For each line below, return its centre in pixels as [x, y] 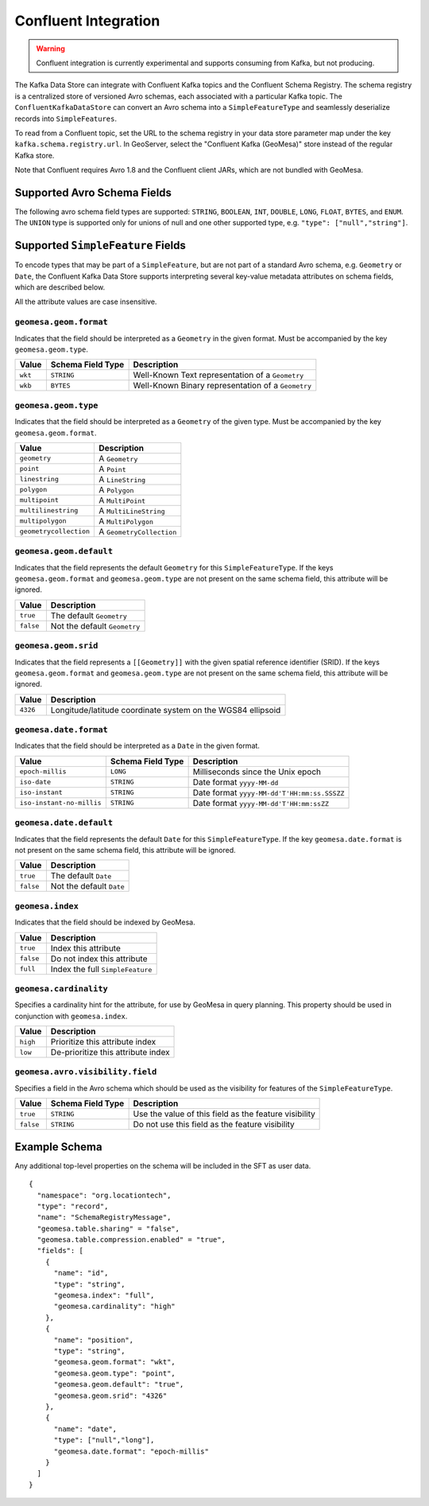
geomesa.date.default [64, 823]
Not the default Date [87, 886]
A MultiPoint [122, 500]
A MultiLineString [132, 511]
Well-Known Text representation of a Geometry [218, 376]
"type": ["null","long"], [104, 1440]
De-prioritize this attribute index [110, 1053]
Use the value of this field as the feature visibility [224, 1114]
